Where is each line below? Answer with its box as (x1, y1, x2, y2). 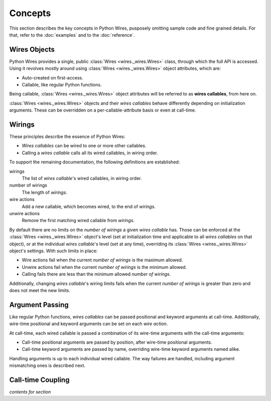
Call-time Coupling (9, 375, 70, 384)
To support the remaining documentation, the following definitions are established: (9, 159, 180, 165)
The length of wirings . (22, 189, 68, 195)
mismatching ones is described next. (9, 362, 85, 369)
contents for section (9, 389, 51, 395)
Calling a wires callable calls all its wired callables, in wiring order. (22, 150, 158, 156)
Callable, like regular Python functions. (22, 82, 102, 88)
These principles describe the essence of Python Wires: (9, 134, 125, 140)
